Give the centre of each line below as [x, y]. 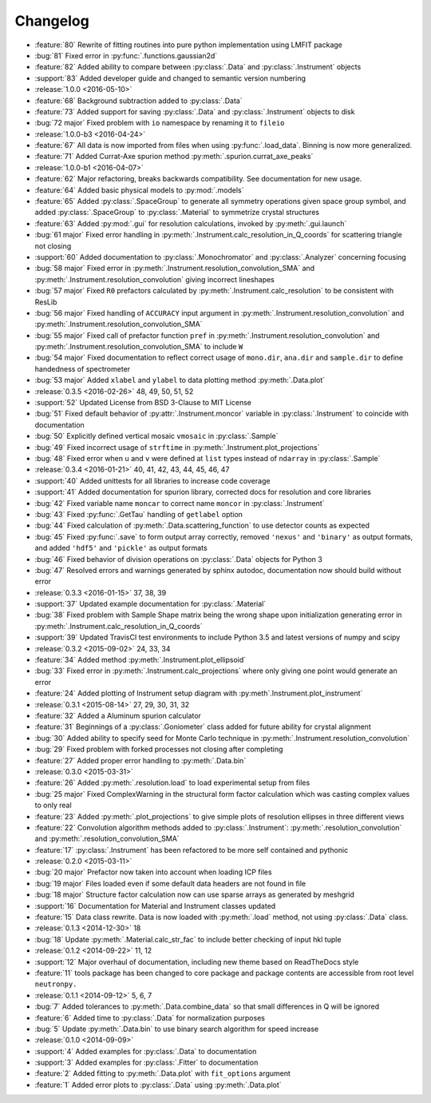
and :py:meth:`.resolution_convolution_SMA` [107, 838]
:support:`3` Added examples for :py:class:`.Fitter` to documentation [146, 1062]
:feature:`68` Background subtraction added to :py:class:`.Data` [138, 101]
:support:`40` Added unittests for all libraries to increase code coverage [152, 480]
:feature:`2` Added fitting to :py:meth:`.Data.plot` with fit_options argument [163, 1073]
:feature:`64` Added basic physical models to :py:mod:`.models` [139, 190]
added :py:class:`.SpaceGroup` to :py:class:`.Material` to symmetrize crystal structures [177, 213]
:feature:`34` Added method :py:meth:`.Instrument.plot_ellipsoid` [140, 660]
